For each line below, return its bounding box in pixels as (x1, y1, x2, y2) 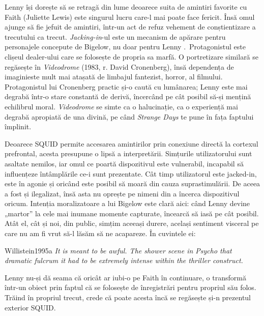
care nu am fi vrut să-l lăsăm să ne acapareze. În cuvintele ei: (5, 228, 196, 239)
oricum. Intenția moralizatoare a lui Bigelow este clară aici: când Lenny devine (5, 198, 250, 209)
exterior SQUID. (5, 302, 56, 312)
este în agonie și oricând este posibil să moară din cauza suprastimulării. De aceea (5, 178, 260, 189)
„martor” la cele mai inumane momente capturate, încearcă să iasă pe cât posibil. (5, 208, 259, 218)
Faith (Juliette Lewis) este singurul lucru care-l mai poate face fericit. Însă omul (5, 11, 255, 22)
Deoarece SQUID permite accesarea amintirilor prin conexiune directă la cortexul (5, 138, 258, 149)
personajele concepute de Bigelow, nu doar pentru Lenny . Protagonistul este (5, 41, 246, 52)
